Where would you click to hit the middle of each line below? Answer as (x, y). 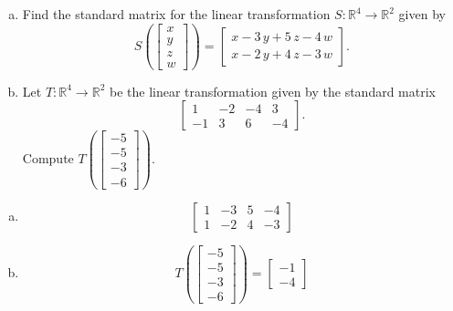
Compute (48, 157)
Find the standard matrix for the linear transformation (176, 14)
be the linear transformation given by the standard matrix (272, 91)
